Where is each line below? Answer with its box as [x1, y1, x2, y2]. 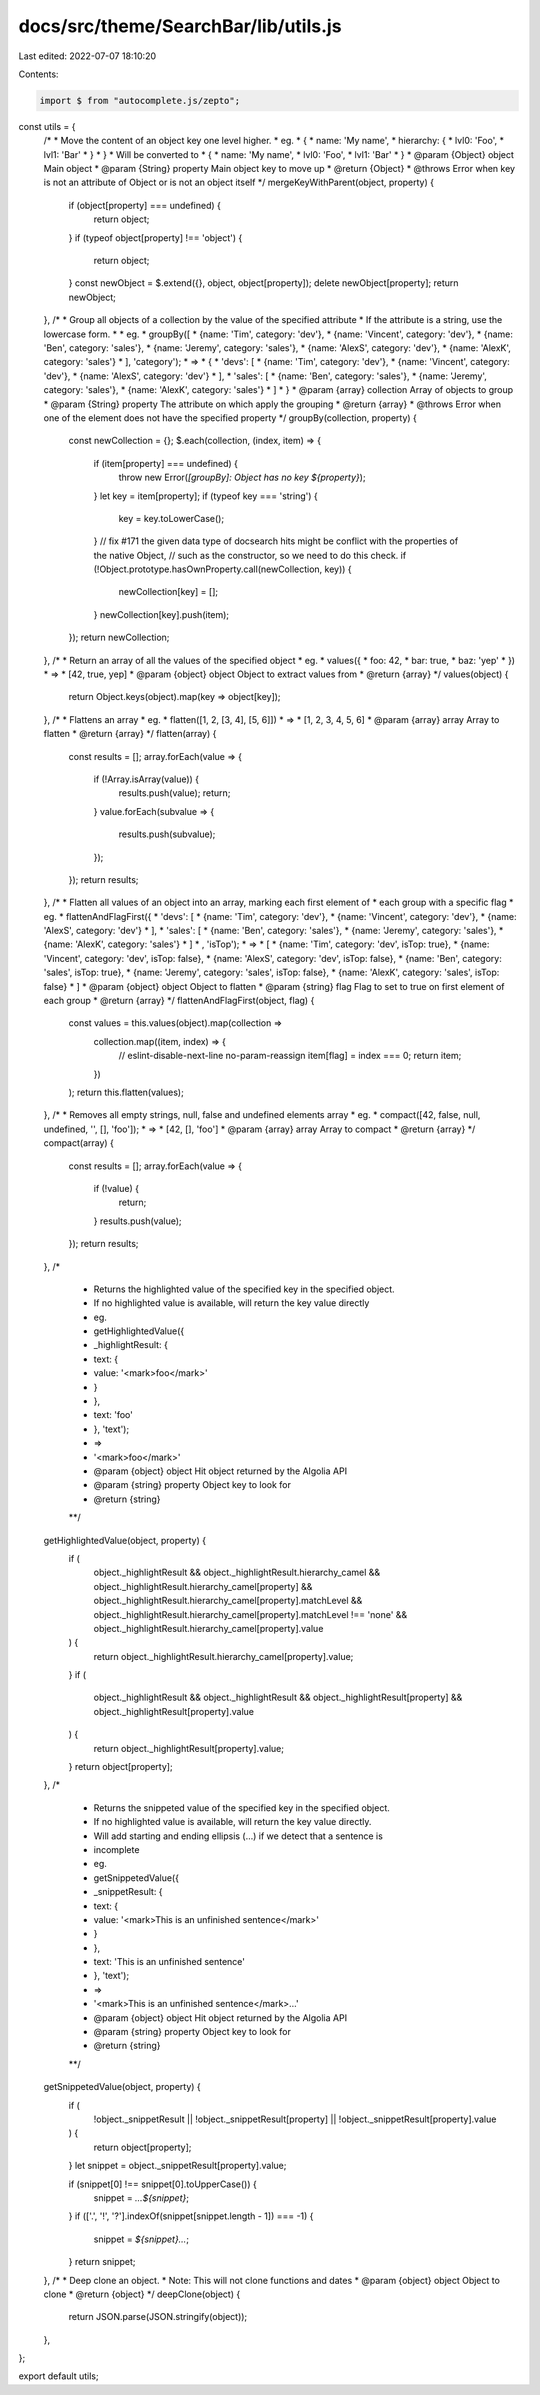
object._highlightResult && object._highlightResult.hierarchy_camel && [93, 1566, 381, 1579]
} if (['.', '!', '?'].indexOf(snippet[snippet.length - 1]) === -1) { [68, 2210, 314, 2222]
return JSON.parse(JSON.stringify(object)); [68, 2311, 248, 2323]
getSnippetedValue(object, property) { [43, 2081, 202, 2093]
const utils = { [18, 120, 76, 132]
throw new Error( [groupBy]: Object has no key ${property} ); [118, 471, 366, 484]
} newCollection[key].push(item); [93, 608, 230, 620]
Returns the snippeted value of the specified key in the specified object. [93, 1801, 390, 1814]
